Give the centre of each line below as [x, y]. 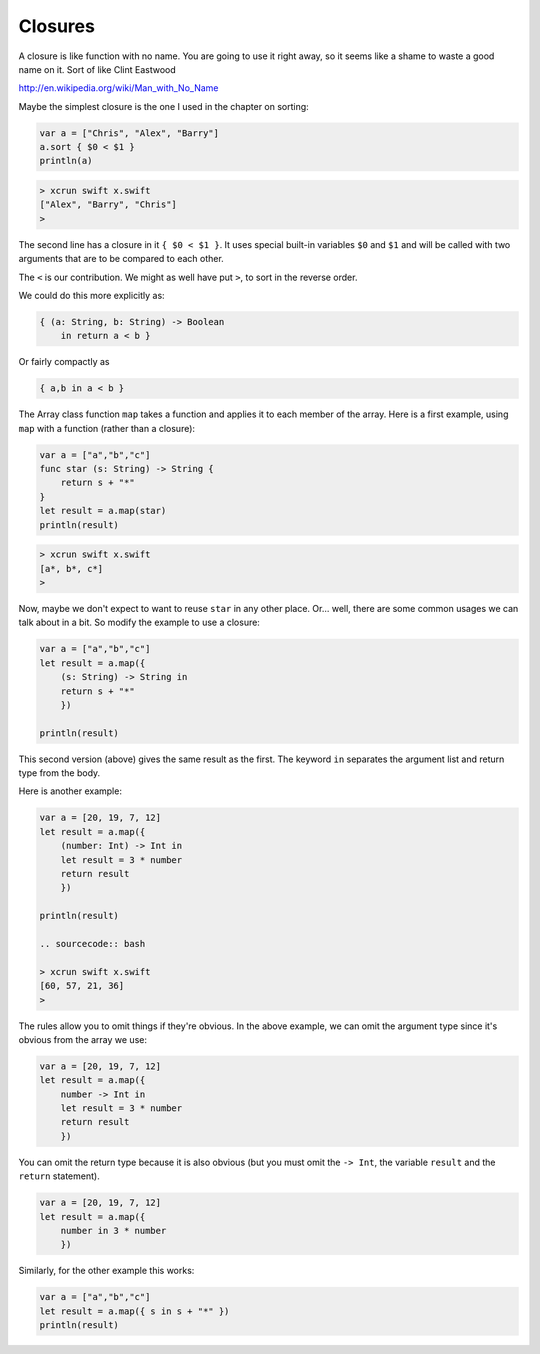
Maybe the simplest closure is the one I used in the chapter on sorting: [163, 106]
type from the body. [59, 773]
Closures [56, 26]
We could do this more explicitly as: [91, 295]
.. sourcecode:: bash [92, 943]
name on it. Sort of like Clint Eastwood [97, 69]
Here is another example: [70, 791]
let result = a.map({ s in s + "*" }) [134, 1311]
